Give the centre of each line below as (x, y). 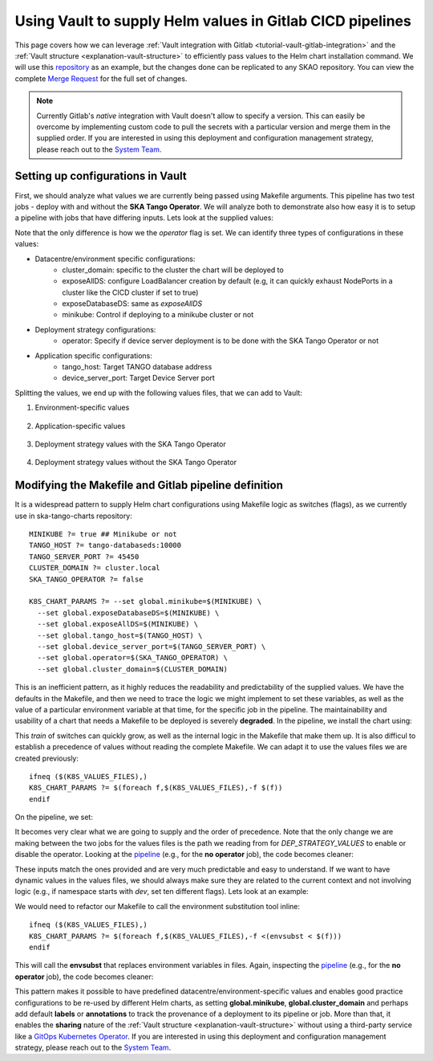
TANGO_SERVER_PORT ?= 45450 (84, 557)
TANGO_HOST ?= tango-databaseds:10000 (105, 545)
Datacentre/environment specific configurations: (115, 259)
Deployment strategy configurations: (95, 329)
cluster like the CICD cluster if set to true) (130, 292)
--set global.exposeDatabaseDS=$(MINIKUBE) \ (128, 613)
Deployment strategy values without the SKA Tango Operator (136, 463)
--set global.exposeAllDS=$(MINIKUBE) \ (118, 624)
